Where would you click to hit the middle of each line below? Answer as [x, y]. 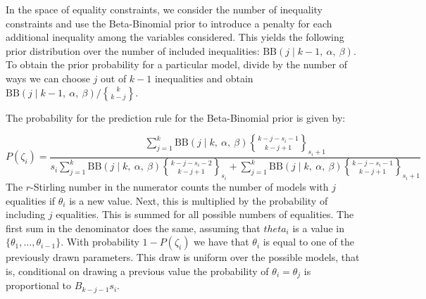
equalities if [31, 200]
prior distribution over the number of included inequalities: [133, 50]
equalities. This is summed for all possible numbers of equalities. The [205, 214]
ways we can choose [48, 78]
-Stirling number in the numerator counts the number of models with [180, 186]
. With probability [100, 242]
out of [113, 78]
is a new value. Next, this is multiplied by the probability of [199, 200]
